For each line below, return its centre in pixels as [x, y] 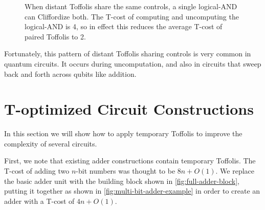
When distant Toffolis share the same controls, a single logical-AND [131, 6]
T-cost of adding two [37, 171]
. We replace [235, 171]
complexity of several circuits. [51, 143]
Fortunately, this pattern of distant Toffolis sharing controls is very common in [128, 54]
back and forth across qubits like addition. [70, 73]
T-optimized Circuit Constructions [129, 109]
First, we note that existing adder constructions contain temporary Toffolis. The [130, 161]
